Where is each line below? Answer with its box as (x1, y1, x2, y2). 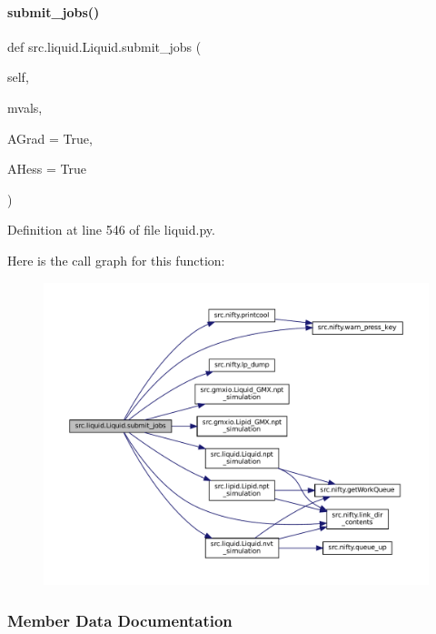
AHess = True (7, 159, 86, 178)
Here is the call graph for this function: (7, 250, 225, 269)
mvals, (7, 97, 43, 116)
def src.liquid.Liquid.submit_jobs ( (7, 36, 202, 55)
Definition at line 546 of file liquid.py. (7, 220, 215, 239)
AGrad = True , (7, 128, 93, 147)
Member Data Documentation (7, 609, 233, 631)
